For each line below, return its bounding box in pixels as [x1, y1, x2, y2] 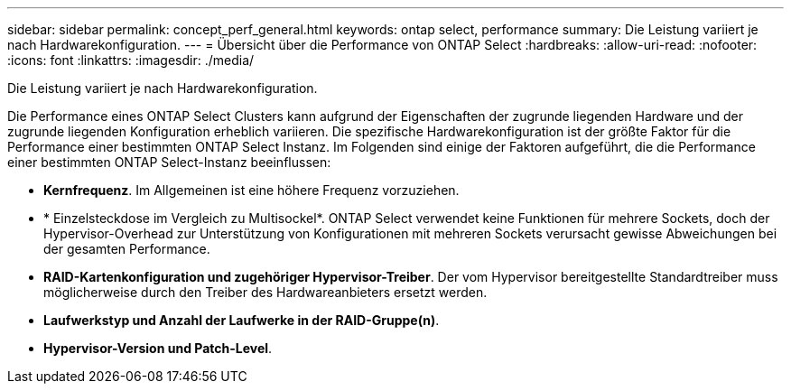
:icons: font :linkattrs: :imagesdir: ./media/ [7, 52, 255, 68]
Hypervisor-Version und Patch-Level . [43, 340, 273, 356]
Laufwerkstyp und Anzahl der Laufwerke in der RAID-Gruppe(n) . [43, 312, 440, 328]
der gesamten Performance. [43, 241, 210, 256]
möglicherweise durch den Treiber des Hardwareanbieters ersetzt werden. [43, 284, 488, 300]
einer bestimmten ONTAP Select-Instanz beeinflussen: [7, 154, 331, 170]
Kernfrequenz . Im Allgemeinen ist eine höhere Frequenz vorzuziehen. [43, 182, 460, 198]
